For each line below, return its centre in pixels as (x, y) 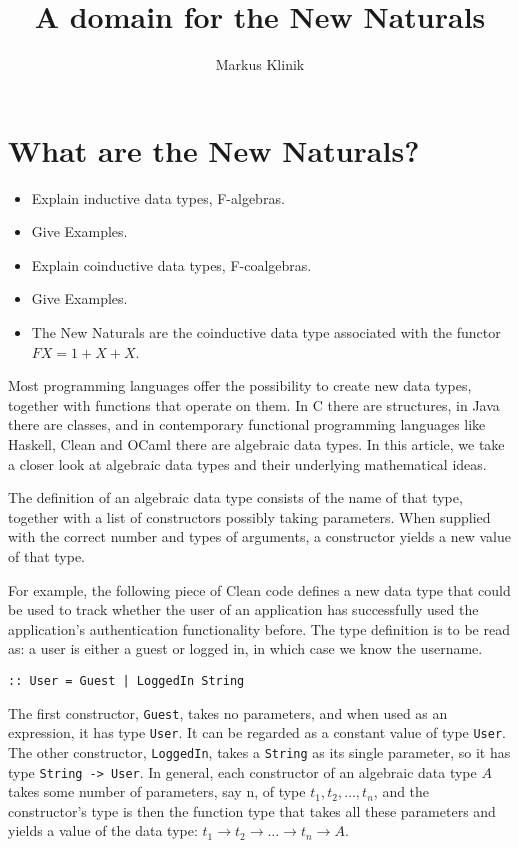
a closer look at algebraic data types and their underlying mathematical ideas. (247, 463)
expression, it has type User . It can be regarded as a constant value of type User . (257, 732)
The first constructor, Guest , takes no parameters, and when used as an (228, 712)
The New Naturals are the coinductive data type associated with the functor (266, 332)
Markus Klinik (260, 64)
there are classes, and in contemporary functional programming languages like (247, 424)
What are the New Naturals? (214, 149)
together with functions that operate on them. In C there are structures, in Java (254, 404)
